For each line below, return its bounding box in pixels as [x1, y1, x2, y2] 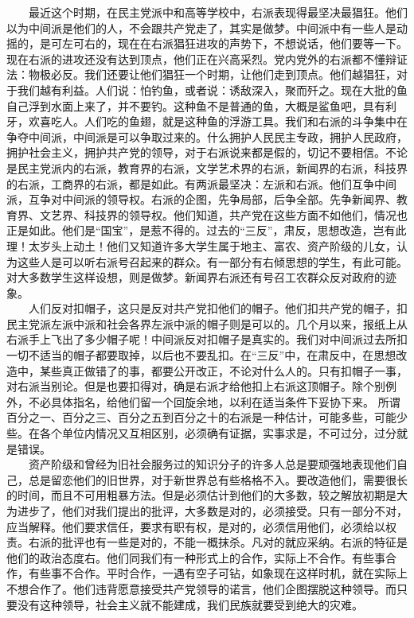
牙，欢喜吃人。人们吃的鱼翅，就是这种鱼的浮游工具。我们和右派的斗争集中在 [6, 113, 408, 130]
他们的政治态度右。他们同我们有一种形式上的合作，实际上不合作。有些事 [6, 549, 385, 566]
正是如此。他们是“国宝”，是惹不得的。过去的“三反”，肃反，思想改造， [6, 222, 373, 239]
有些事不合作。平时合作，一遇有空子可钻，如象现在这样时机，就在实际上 [28, 565, 408, 581]
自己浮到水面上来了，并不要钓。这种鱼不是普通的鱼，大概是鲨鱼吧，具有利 [6, 97, 396, 114]
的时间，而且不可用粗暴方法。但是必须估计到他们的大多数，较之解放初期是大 [6, 487, 408, 503]
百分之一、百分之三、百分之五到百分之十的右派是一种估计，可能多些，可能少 [6, 409, 408, 426]
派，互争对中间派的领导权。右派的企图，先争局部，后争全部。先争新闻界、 [6, 191, 396, 208]
